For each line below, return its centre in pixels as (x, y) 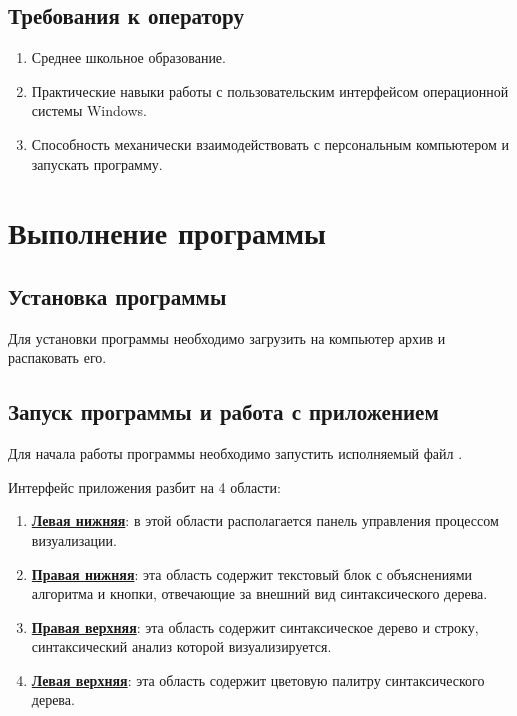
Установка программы (117, 295)
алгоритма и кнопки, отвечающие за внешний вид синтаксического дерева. (259, 593)
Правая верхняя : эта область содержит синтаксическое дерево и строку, (255, 626)
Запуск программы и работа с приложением (223, 411)
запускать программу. (97, 163)
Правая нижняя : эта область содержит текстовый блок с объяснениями (251, 573)
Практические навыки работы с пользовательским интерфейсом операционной (270, 90)
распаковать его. (57, 357)
